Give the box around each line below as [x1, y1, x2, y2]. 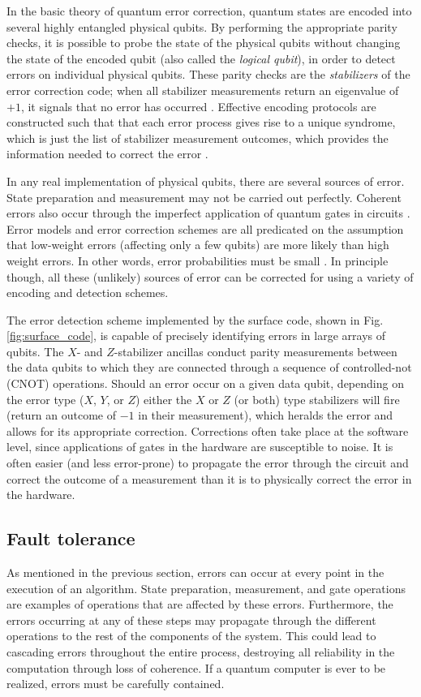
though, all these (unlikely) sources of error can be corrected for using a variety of [6, 268, 414, 285]
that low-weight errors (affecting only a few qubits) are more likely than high [6, 236, 389, 253]
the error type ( [6, 390, 84, 407]
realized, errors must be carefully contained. [6, 675, 225, 692]
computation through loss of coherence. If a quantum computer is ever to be [6, 659, 386, 676]
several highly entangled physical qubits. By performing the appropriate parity [6, 18, 397, 35]
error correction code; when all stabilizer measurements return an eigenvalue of [6, 81, 399, 98]
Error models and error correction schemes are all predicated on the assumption [6, 220, 404, 237]
